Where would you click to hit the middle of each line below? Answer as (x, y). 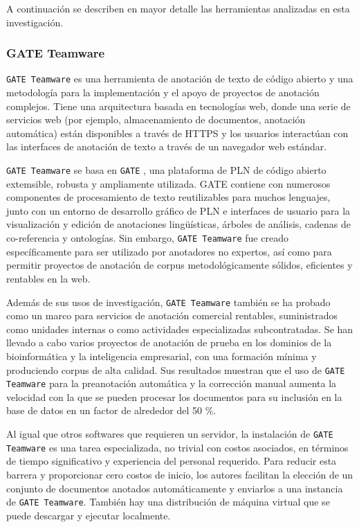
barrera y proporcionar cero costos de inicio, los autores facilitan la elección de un (180, 474)
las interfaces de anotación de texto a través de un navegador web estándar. (167, 146)
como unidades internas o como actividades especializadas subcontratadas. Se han (180, 329)
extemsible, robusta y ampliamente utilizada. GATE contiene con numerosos (168, 183)
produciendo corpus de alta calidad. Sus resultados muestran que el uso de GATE (176, 369)
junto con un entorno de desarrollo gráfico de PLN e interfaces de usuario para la (178, 210)
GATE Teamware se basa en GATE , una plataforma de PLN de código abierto (166, 170)
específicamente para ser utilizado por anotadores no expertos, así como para (169, 251)
